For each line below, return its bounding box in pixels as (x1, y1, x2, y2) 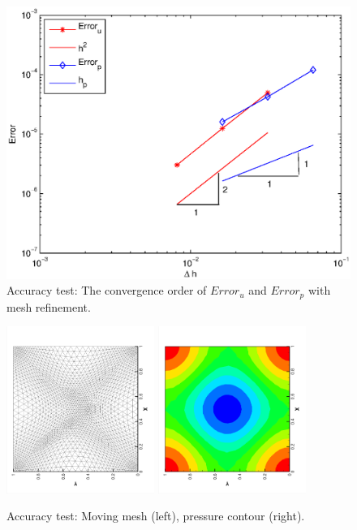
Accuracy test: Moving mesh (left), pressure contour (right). (6, 507, 305, 524)
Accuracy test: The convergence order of (6, 282, 207, 299)
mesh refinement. (6, 298, 91, 315)
